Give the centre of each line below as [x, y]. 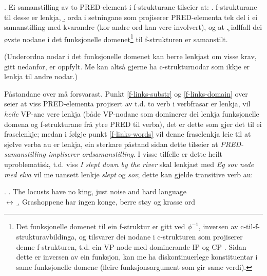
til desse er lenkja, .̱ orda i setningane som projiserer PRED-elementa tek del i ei [131, 17]
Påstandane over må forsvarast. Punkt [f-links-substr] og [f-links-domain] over [126, 93]
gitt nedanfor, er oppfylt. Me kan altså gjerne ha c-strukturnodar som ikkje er [127, 66]
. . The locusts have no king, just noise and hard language [96, 191]
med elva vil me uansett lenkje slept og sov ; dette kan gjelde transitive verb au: [129, 174]
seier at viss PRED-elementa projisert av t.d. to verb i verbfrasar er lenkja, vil [127, 104]
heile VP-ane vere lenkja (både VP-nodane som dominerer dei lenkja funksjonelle [132, 114]
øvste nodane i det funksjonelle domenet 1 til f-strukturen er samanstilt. [116, 38]
